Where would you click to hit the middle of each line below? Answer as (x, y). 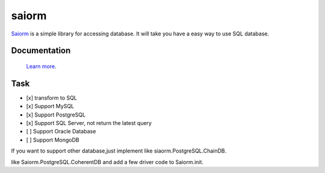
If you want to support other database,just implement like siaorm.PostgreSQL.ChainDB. (119, 151)
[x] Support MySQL (50, 106)
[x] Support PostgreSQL (56, 115)
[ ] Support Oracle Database (61, 132)
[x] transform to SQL (52, 98)
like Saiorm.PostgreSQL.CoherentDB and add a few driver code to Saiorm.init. (107, 162)
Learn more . (41, 66)
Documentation (41, 51)
